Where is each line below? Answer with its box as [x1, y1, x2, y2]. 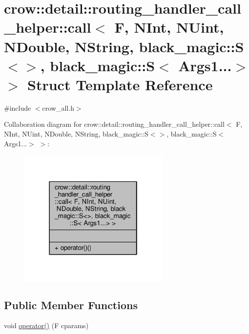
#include [4, 102, 31, 113]
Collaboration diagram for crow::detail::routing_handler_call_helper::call [4, 119, 225, 129]
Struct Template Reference [27, 74, 213, 94]
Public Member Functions [4, 297, 138, 313]
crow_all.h [42, 102, 74, 113]
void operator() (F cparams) [4, 320, 89, 331]
